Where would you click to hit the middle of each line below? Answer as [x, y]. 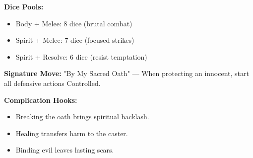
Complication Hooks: [41, 100]
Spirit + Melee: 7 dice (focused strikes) [75, 40]
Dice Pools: [24, 6]
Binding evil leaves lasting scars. [65, 150]
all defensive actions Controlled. [52, 83]
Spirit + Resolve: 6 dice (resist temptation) [81, 56]
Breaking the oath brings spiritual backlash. [82, 117]
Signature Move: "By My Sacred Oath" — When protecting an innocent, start [126, 73]
